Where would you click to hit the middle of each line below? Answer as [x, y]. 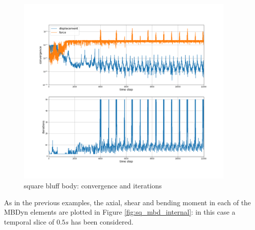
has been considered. [102, 221]
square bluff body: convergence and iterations [93, 186]
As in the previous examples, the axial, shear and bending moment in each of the [127, 202]
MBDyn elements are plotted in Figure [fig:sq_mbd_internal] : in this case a [120, 212]
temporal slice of [29, 221]
